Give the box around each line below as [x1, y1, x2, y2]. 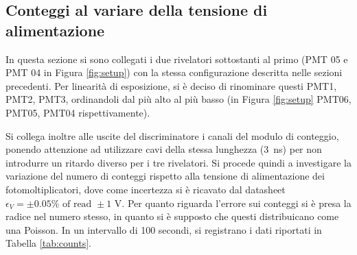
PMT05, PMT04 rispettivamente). [5, 105, 150, 119]
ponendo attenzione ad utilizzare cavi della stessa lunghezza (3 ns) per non [5, 142, 322, 156]
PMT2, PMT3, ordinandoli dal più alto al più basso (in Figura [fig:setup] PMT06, [5, 92, 352, 106]
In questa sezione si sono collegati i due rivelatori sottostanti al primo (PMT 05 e [5, 51, 348, 66]
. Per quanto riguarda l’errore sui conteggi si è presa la [122, 195, 352, 210]
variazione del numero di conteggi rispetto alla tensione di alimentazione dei [5, 169, 325, 183]
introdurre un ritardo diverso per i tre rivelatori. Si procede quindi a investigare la [5, 155, 352, 169]
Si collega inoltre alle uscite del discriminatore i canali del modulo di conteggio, [5, 128, 339, 143]
